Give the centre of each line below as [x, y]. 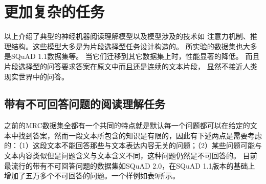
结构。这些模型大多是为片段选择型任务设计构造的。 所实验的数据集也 [127, 46]
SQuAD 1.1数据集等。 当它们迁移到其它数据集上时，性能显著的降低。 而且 [135, 56]
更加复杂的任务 [54, 12]
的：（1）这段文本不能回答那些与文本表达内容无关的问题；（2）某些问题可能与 [133, 145]
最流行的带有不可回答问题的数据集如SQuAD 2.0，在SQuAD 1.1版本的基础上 [130, 165]
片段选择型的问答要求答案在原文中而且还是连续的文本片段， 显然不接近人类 [131, 66]
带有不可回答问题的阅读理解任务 [85, 104]
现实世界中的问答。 [36, 76]
